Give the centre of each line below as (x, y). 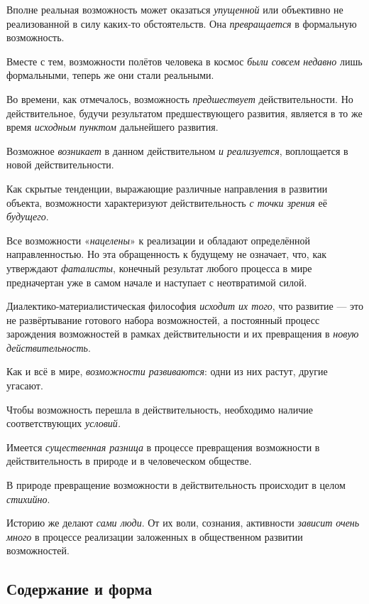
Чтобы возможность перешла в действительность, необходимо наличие (160, 409)
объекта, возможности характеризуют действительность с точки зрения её (167, 202)
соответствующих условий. (64, 423)
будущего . (28, 216)
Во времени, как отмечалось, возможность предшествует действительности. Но (180, 98)
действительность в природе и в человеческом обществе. (129, 461)
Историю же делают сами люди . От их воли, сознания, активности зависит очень (183, 523)
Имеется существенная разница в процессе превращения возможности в (163, 447)
